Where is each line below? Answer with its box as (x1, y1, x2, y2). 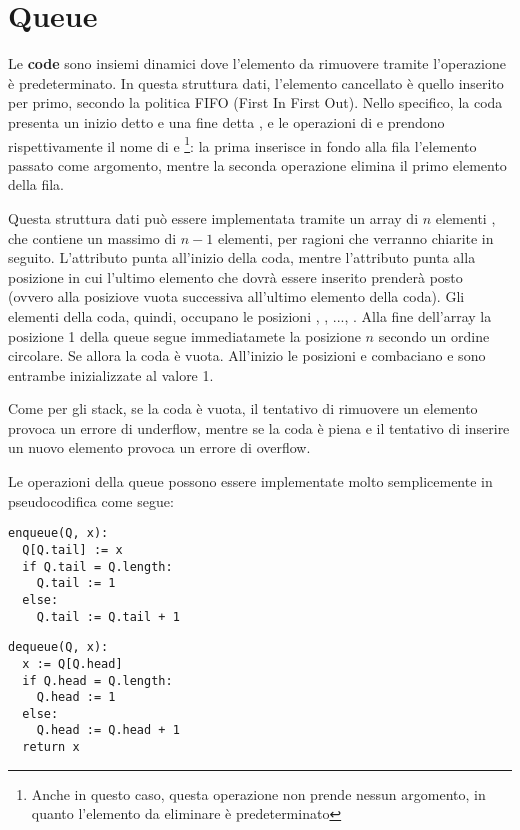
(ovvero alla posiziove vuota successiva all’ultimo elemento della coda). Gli (8, 286, 465, 307)
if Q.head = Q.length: (22, 673, 173, 688)
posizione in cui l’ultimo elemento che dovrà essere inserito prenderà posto (8, 266, 463, 287)
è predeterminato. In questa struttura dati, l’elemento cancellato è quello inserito (8, 72, 504, 93)
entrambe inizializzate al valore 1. (8, 364, 214, 385)
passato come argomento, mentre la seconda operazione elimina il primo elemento (8, 154, 507, 175)
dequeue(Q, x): (8, 640, 109, 655)
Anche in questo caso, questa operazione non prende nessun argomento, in (31, 783, 486, 804)
